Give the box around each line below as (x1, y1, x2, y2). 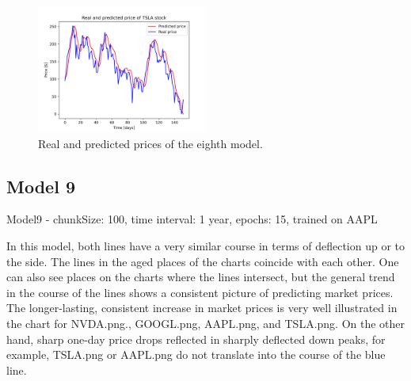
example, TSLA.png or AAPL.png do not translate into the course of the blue (6, 346, 386, 363)
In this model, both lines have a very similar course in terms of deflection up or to (6, 237, 405, 253)
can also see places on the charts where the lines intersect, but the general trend (6, 269, 395, 285)
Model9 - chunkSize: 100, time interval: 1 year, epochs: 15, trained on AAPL (6, 211, 378, 227)
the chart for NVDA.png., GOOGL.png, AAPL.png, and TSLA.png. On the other (6, 314, 405, 331)
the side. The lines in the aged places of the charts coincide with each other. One (6, 253, 399, 269)
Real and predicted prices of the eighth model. (38, 135, 263, 151)
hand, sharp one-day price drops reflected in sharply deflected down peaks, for (6, 330, 386, 347)
